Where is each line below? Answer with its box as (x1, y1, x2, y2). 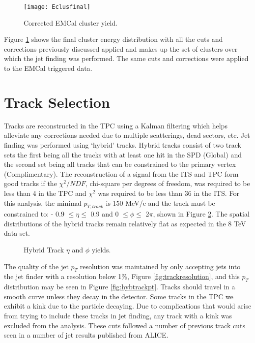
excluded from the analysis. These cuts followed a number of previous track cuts (4, 320, 245, 330)
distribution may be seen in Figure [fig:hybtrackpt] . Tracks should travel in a (4, 281, 235, 292)
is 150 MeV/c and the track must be (106, 197, 215, 208)
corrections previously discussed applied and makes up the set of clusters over (4, 43, 238, 54)
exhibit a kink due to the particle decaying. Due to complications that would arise (4, 301, 252, 311)
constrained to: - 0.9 (4, 209, 65, 219)
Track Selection (4, 92, 110, 112)
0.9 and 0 (90, 209, 119, 219)
